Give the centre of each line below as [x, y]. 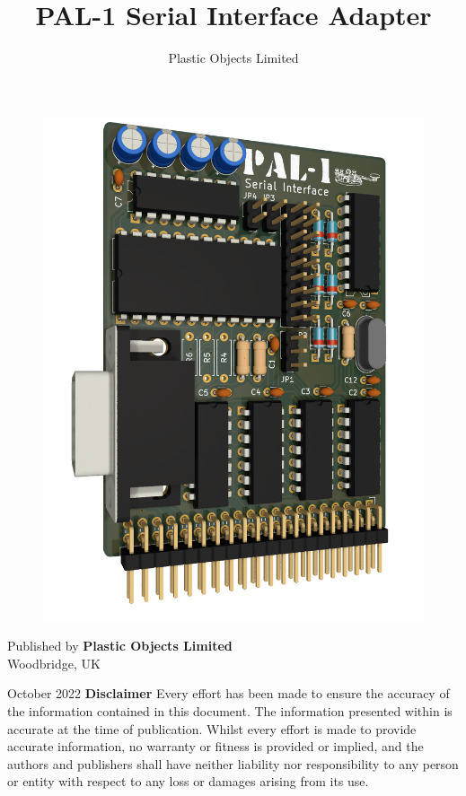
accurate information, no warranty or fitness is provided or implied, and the [215, 746]
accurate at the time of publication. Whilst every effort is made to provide [212, 728]
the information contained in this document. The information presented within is [230, 711]
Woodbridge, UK [54, 663]
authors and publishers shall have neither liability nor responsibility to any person [233, 763]
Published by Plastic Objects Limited [120, 646]
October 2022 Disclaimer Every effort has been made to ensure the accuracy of [229, 693]
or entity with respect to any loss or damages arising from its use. [188, 781]
